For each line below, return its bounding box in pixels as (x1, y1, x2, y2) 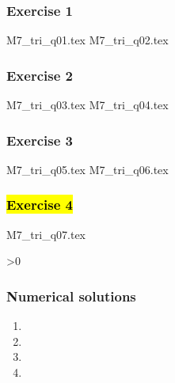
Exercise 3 (6, 130, 73, 150)
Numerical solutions (6, 286, 136, 305)
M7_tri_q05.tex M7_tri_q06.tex (6, 161, 169, 177)
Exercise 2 (6, 65, 73, 85)
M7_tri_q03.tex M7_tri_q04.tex (6, 97, 169, 113)
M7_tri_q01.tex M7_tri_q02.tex (6, 32, 169, 48)
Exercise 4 (6, 195, 73, 214)
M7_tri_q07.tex (6, 226, 86, 242)
